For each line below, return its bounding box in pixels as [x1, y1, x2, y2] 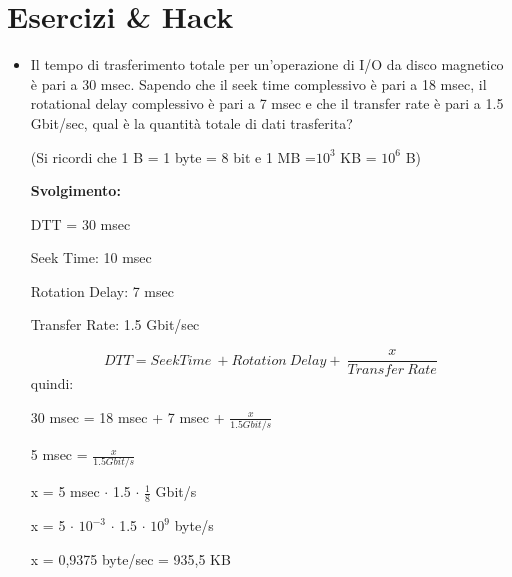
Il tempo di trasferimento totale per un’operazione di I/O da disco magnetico [30, 54, 504, 75]
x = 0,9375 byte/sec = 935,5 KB [30, 548, 231, 569]
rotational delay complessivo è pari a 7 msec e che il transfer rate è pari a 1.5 [30, 93, 504, 114]
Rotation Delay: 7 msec [30, 280, 174, 301]
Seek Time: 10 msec [30, 247, 152, 268]
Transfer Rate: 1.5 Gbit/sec [30, 314, 200, 335]
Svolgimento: [30, 180, 121, 201]
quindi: [30, 373, 74, 394]
